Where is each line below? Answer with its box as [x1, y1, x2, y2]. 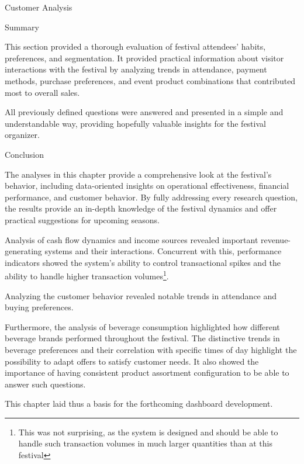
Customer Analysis [5, 1, 72, 13]
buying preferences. [5, 301, 74, 313]
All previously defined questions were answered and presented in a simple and [5, 106, 284, 118]
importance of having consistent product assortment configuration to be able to [5, 366, 289, 379]
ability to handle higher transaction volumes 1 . [5, 268, 169, 282]
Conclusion [5, 148, 44, 160]
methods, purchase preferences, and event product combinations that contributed [5, 74, 296, 86]
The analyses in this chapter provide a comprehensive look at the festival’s [5, 168, 272, 180]
